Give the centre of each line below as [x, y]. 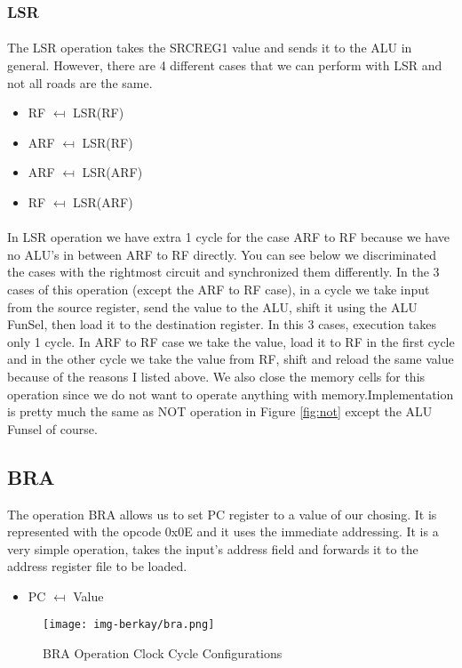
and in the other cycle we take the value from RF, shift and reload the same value [231, 359]
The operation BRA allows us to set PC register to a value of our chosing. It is [222, 514]
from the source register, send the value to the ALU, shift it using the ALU [212, 306]
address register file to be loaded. [97, 566]
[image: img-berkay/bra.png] [129, 625]
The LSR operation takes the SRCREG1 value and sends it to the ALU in [210, 48]
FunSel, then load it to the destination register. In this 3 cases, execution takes [222, 324]
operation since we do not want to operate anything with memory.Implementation [231, 394]
